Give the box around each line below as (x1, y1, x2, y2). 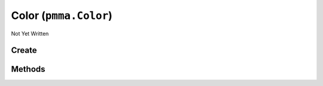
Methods (11, 64, 45, 74)
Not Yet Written (11, 30, 49, 37)
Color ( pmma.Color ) (11, 9, 113, 22)
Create (11, 45, 37, 56)
